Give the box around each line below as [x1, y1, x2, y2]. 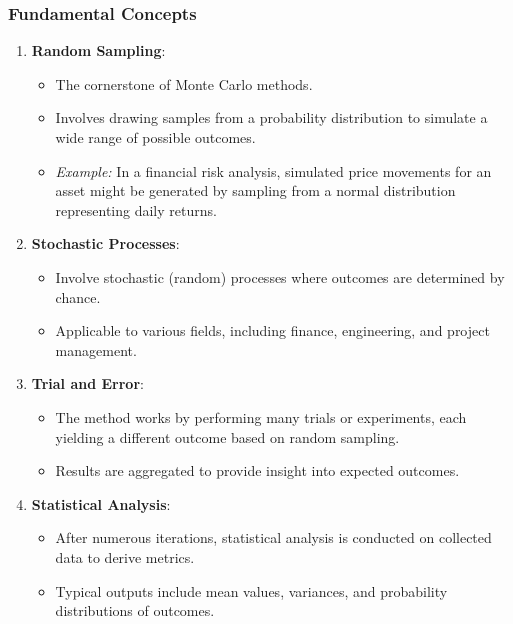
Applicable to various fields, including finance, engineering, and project [55, 320, 490, 341]
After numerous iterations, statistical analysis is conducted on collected [55, 527, 492, 548]
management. [55, 339, 137, 360]
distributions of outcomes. [55, 600, 215, 621]
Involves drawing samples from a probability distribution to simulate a [55, 107, 488, 128]
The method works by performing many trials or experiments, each [55, 406, 467, 427]
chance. [55, 286, 101, 307]
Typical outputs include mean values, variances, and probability [55, 580, 448, 601]
